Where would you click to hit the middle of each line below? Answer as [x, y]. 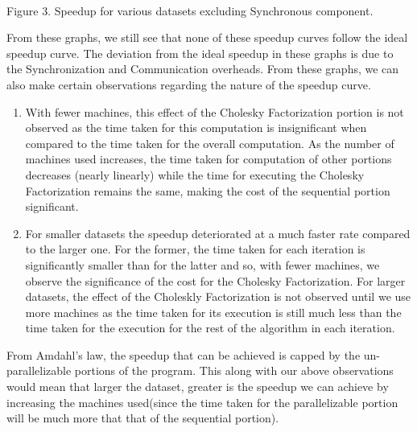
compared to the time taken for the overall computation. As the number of [210, 143]
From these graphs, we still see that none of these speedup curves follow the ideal [207, 37]
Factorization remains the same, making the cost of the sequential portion [208, 190]
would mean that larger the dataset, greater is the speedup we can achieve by [198, 387]
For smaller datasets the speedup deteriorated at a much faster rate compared [218, 233]
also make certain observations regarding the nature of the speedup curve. [189, 84]
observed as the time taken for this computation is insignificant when [196, 128]
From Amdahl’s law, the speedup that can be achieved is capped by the [184, 354]
